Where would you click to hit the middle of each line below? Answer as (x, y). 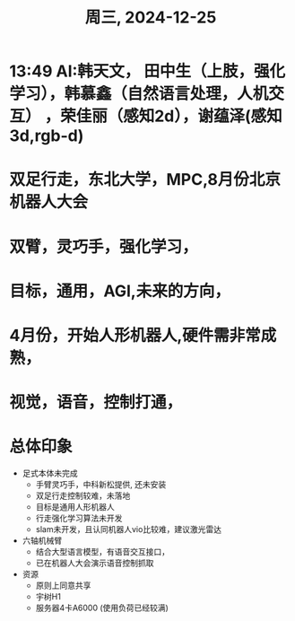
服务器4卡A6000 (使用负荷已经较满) (102, 608)
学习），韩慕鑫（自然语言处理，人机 (139, 94)
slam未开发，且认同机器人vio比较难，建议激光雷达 (129, 529)
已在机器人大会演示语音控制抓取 (95, 563)
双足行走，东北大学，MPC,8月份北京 (145, 180)
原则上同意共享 (63, 586)
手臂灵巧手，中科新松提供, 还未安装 (101, 485)
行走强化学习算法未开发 (79, 518)
